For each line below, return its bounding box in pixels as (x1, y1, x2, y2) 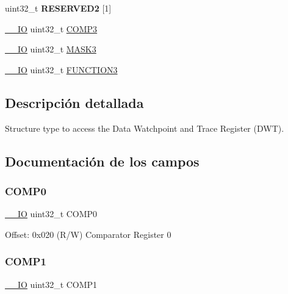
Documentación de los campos (5, 151, 200, 170)
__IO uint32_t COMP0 (5, 207, 98, 220)
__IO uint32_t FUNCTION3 (5, 63, 118, 76)
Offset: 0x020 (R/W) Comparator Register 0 (5, 228, 171, 240)
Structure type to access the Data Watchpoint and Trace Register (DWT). (5, 121, 284, 134)
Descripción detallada (5, 93, 144, 112)
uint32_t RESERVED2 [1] (5, 2, 112, 14)
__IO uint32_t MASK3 (5, 43, 96, 56)
